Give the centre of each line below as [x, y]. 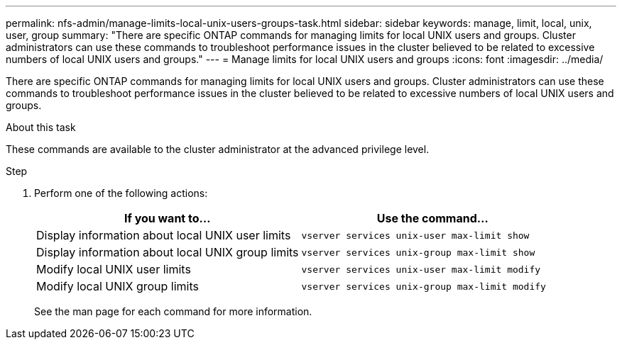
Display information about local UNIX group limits [168, 252]
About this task [41, 127]
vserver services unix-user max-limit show [415, 235]
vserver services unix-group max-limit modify [424, 286]
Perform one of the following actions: [121, 193]
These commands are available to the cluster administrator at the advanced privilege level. [218, 149]
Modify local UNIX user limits [114, 269]
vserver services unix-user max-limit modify [421, 269]
